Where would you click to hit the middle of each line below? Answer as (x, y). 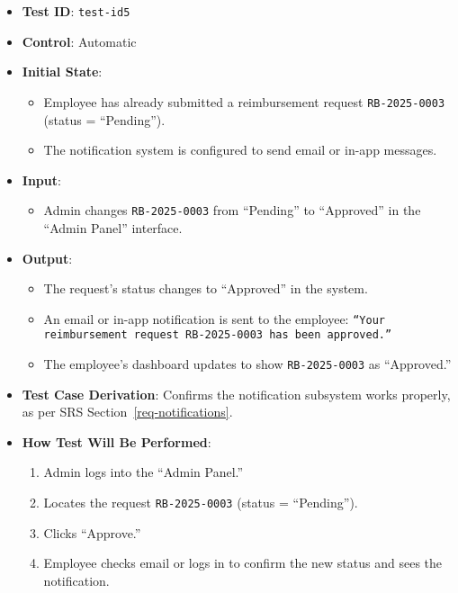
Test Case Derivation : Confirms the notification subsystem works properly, (236, 394)
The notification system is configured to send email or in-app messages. (240, 150)
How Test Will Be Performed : (117, 441)
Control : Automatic (79, 41)
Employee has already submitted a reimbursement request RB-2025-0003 (244, 101)
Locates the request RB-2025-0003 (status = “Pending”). (201, 503)
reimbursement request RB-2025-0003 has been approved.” (218, 335)
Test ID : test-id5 (76, 11)
